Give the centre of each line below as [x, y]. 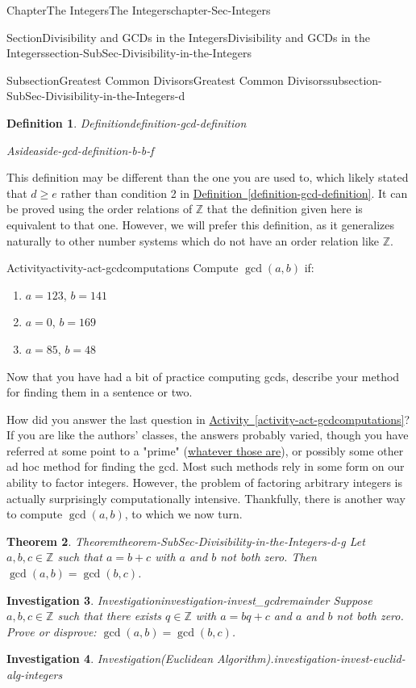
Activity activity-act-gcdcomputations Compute [123, 268]
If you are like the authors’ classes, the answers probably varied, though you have [208, 435]
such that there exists [110, 616]
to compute [35, 514]
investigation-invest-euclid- [339, 659]
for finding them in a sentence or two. [100, 392]
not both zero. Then [268, 557]
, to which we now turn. [183, 514]
